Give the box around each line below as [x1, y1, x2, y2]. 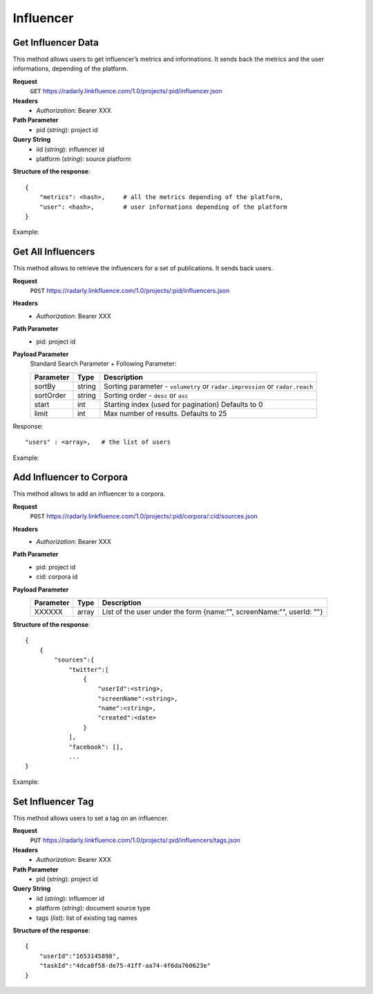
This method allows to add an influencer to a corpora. [12, 489, 166, 498]
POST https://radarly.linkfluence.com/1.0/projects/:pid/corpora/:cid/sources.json [30, 512, 258, 521]
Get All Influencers [12, 246, 95, 258]
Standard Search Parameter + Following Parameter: [30, 359, 177, 368]
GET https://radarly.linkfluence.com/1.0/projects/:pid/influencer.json [30, 87, 222, 95]
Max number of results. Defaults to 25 [104, 409, 227, 418]
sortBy [34, 381, 56, 391]
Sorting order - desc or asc [104, 391, 189, 400]
